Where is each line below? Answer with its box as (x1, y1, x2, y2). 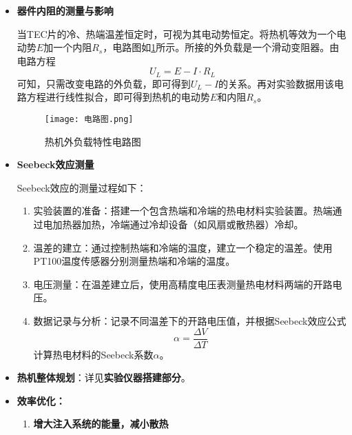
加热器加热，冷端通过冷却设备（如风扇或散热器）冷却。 (52, 217, 304, 232)
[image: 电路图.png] (44, 114, 134, 125)
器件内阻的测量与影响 (17, 3, 114, 17)
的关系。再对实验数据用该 (218, 76, 335, 90)
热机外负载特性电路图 (44, 134, 141, 148)
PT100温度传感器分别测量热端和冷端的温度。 (33, 254, 236, 268)
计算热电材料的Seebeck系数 (33, 347, 154, 361)
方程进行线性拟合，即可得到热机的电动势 (26, 90, 210, 104)
